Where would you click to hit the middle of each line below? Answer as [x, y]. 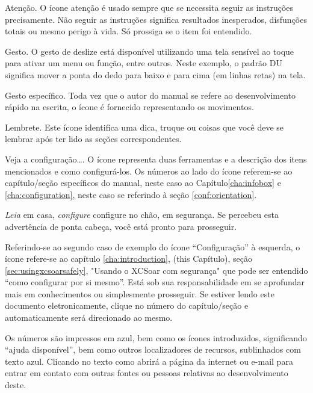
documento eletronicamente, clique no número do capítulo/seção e [127, 305]
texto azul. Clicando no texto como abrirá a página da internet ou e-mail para [149, 361]
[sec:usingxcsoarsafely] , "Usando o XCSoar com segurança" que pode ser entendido [156, 270]
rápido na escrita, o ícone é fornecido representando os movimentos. [129, 107]
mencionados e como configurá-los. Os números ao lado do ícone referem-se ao [149, 171]
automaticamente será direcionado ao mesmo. [89, 317]
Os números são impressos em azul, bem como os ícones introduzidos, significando [156, 337]
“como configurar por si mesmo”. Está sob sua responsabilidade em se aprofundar [155, 282]
